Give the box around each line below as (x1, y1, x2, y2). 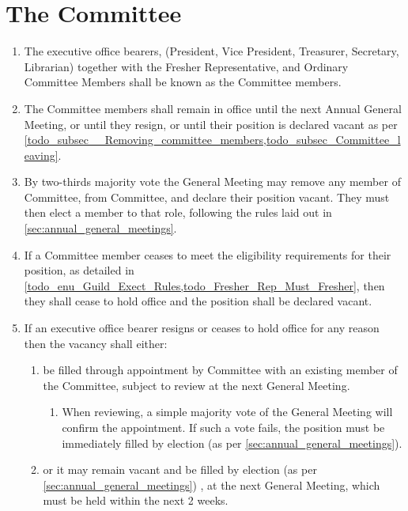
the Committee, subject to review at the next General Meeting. (43, 377, 350, 393)
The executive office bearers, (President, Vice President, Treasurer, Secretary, (24, 43, 399, 59)
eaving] (24, 146, 59, 163)
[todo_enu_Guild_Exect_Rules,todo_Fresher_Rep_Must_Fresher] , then (24, 277, 385, 293)
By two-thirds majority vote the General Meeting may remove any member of (24, 173, 401, 190)
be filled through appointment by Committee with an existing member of (43, 361, 398, 378)
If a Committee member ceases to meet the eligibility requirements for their (24, 246, 391, 263)
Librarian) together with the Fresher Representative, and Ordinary (24, 58, 349, 74)
